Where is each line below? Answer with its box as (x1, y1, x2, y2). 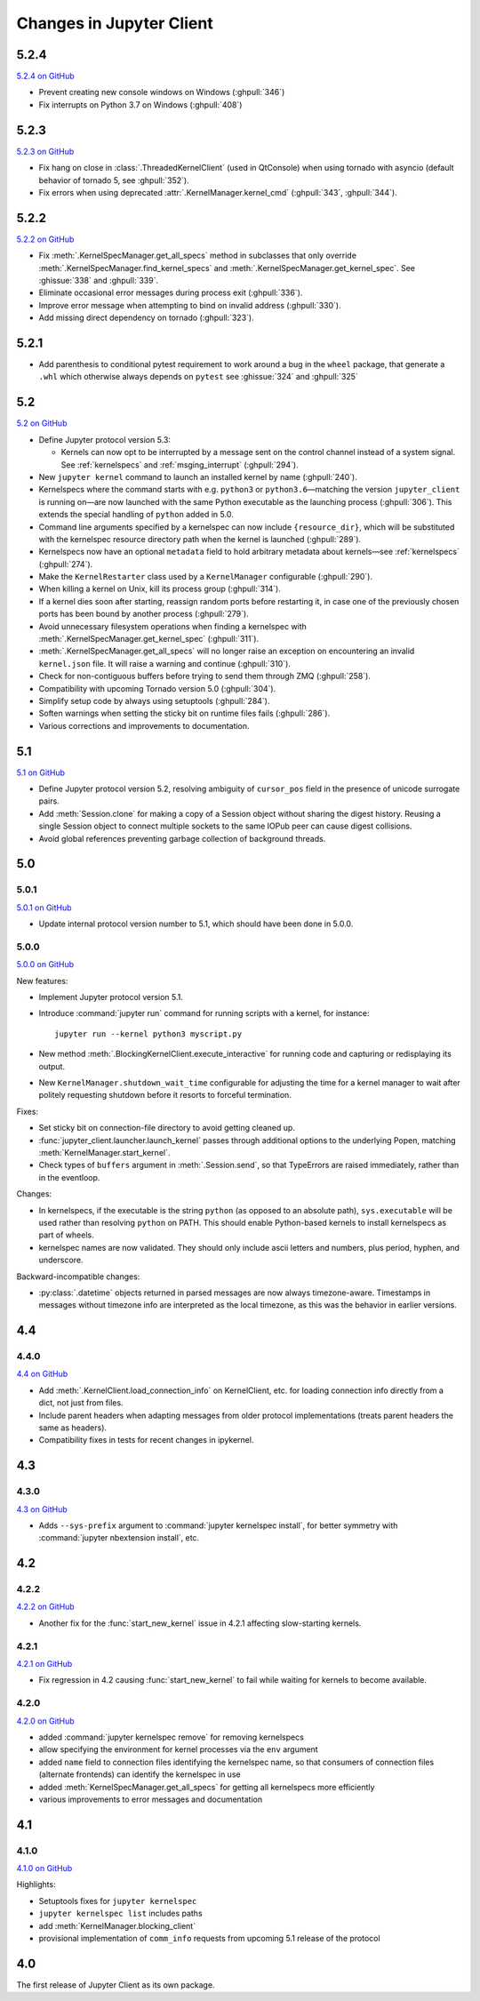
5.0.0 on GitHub (16, 959, 75, 970)
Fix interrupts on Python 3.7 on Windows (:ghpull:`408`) (38, 99, 243, 110)
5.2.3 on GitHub (16, 146, 75, 156)
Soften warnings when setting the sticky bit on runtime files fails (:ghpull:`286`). (38, 708, 331, 719)
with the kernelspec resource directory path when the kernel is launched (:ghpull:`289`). (38, 533, 362, 544)
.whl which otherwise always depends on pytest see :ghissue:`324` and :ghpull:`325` (38, 372, 359, 382)
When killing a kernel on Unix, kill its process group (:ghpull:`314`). (38, 583, 282, 595)
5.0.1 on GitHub (16, 902, 72, 913)
